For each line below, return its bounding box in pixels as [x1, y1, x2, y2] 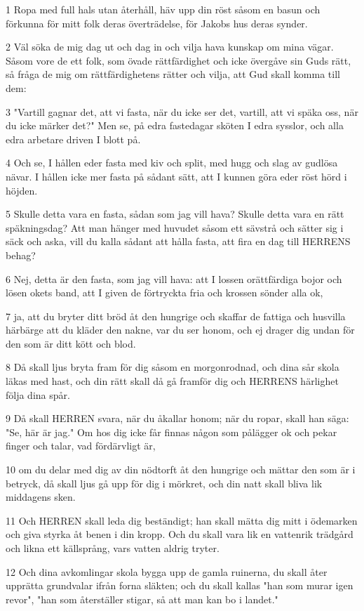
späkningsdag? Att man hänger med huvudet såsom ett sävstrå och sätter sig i [6, 220, 344, 235]
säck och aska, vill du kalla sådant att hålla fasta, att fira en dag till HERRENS [6, 234, 351, 249]
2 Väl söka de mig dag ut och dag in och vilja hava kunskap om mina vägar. [6, 39, 334, 54]
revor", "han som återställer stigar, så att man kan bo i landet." [6, 591, 278, 606]
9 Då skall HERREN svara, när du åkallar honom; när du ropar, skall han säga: [6, 411, 349, 426]
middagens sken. [6, 490, 76, 504]
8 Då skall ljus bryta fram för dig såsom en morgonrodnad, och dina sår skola [6, 360, 339, 374]
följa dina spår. [6, 387, 70, 402]
